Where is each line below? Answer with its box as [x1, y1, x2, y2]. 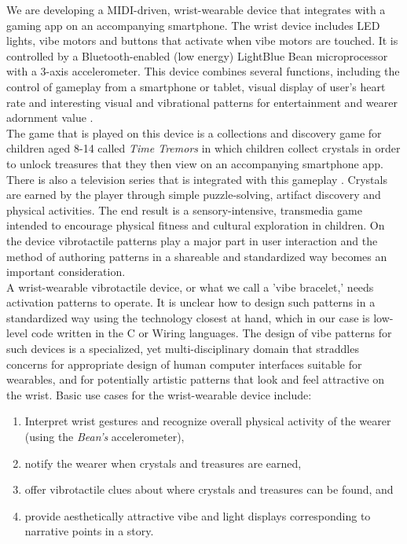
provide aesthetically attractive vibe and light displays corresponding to [24, 507, 371, 524]
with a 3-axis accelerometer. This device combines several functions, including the [6, 63, 400, 79]
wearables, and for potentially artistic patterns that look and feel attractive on [6, 371, 385, 388]
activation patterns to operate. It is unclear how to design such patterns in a [6, 294, 376, 311]
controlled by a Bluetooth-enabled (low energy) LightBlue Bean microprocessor [6, 47, 388, 64]
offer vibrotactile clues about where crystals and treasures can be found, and [24, 481, 394, 498]
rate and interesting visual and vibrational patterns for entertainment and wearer [6, 94, 398, 110]
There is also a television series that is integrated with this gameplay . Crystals [6, 171, 387, 187]
